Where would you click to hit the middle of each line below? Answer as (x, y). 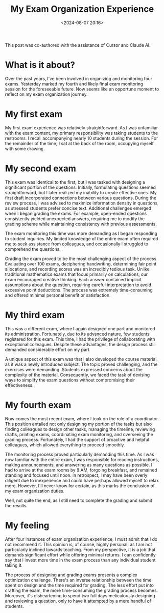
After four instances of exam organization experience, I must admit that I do (81, 539)
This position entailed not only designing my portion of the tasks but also (79, 424)
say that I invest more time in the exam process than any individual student (80, 560)
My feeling (27, 525)
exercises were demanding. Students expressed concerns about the (74, 369)
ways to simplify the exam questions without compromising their (70, 380)
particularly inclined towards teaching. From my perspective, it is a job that (80, 550)
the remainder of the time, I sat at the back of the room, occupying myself (80, 143)
